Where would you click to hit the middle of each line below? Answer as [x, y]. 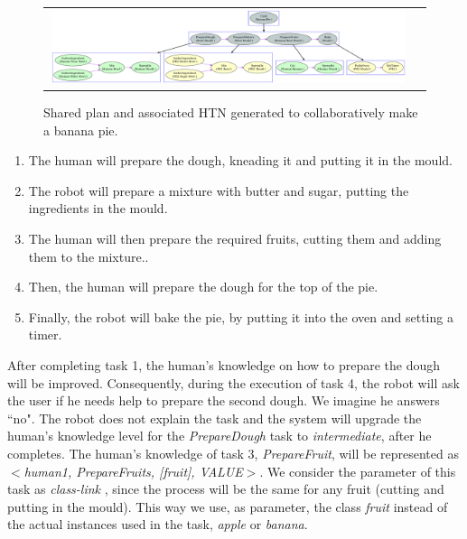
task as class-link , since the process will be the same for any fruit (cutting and [226, 489]
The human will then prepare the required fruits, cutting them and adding [235, 238]
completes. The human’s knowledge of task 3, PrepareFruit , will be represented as [233, 453]
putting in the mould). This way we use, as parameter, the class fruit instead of [228, 506]
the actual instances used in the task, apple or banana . [158, 524]
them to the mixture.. [89, 256]
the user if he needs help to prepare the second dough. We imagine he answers [224, 400]
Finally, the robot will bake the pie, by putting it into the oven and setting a [241, 316]
